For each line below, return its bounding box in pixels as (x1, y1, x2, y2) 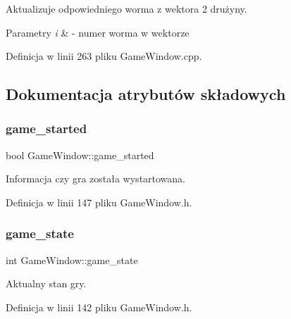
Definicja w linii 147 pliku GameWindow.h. (6, 194, 192, 209)
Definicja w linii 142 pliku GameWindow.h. (6, 299, 192, 314)
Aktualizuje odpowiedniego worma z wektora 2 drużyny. (6, 1, 247, 15)
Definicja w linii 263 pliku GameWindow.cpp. (6, 49, 202, 63)
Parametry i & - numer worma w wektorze (6, 25, 190, 39)
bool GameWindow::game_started (6, 147, 154, 162)
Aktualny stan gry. (6, 276, 87, 291)
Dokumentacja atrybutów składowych (6, 83, 286, 105)
